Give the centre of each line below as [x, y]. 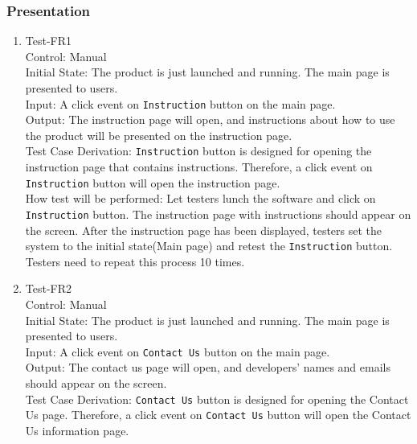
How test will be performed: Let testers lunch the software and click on [200, 198]
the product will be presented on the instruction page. [159, 135]
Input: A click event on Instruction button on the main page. [180, 103]
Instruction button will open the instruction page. [153, 182]
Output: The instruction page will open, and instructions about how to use [210, 119]
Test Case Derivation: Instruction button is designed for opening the [198, 151]
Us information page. [77, 430]
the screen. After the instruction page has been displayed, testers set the [204, 230]
